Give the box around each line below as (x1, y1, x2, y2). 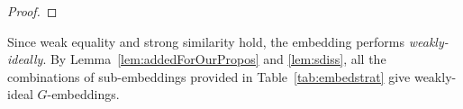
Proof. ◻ (7, 2, 58, 20)
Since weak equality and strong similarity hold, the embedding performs (7, 32, 405, 50)
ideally (7, 50, 43, 68)
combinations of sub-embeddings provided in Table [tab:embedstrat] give (7, 67, 411, 86)
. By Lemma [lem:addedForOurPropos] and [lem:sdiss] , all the (42, 50, 386, 68)
